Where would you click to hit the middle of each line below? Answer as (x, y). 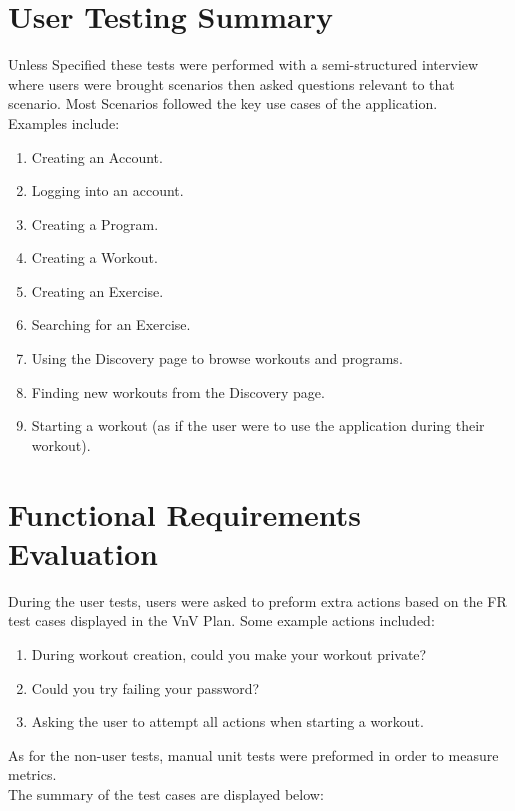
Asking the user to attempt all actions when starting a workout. (227, 721)
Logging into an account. (107, 190)
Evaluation (83, 552)
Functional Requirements (184, 513)
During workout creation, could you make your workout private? (229, 653)
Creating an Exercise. (97, 290)
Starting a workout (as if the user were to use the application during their (258, 425)
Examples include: (64, 122)
